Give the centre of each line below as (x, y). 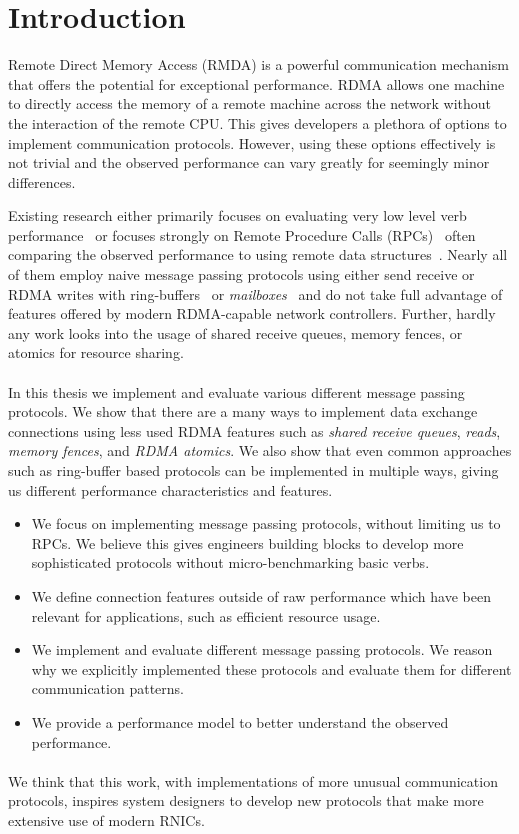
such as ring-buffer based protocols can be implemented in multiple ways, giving (253, 470)
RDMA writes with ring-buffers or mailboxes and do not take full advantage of (255, 293)
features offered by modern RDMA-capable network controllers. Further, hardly (252, 313)
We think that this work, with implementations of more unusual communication (253, 780)
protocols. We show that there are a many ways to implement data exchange (243, 411)
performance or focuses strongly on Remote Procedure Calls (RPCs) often (242, 234)
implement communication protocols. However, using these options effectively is (252, 142)
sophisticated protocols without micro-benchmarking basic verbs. (230, 562)
